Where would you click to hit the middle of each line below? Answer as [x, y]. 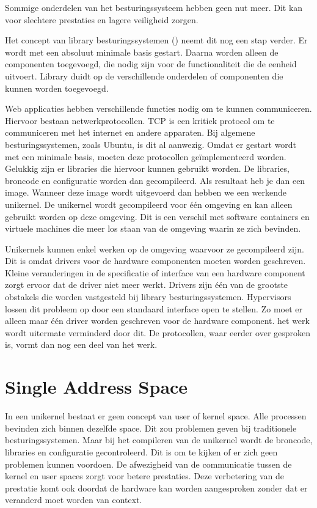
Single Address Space [97, 387]
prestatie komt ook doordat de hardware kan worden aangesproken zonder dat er [156, 488]
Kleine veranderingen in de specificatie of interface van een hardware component [155, 272]
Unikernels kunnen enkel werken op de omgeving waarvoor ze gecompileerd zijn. [155, 248]
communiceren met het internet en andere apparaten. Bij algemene [130, 132]
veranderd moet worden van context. [74, 500]
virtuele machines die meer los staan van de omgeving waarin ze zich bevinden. [153, 228]
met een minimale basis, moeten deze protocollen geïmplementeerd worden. [146, 156]
